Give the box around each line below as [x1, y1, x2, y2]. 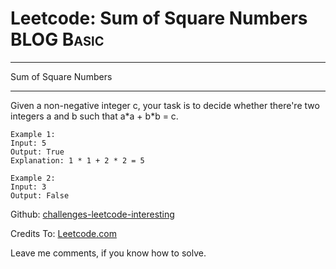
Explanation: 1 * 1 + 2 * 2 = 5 [10, 155, 145, 166]
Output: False [10, 190, 70, 201]
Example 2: [10, 173, 56, 183]
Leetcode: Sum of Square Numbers [10, 7, 308, 30]
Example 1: [10, 129, 56, 139]
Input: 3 [10, 182, 47, 192]
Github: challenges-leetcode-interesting [10, 208, 175, 220]
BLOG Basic [10, 28, 105, 51]
